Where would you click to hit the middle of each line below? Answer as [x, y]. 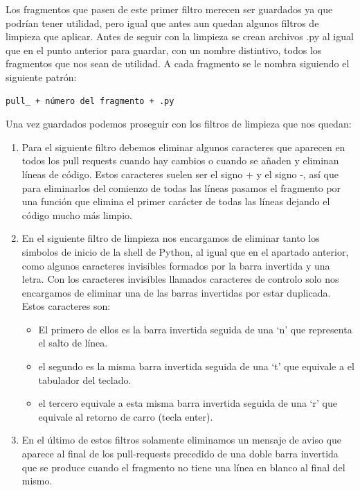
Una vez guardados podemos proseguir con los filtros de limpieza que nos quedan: [179, 124]
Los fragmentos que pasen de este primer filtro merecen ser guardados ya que [169, 9]
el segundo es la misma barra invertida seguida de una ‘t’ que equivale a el [196, 366]
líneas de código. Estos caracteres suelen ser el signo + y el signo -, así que [180, 174]
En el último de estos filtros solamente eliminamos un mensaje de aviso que [181, 440]
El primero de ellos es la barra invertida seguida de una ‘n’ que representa [195, 329]
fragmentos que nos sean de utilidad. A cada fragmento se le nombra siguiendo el [178, 63]
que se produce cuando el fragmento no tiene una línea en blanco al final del [183, 467]
